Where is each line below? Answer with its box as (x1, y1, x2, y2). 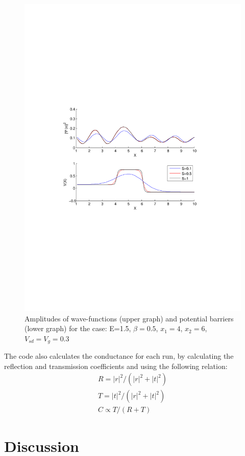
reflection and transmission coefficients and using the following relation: (4, 360, 228, 371)
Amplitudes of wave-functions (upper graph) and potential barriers (24, 313, 234, 323)
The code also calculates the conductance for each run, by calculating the (4, 351, 234, 361)
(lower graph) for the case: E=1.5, (24, 323, 131, 334)
